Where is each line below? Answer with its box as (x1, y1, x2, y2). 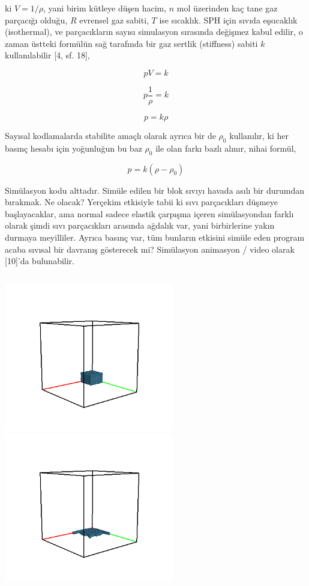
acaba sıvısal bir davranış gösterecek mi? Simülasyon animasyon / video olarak (5, 242, 295, 255)
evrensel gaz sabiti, (79, 13, 149, 26)
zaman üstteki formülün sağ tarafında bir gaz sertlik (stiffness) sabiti (5, 37, 258, 49)
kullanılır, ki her (229, 129, 289, 142)
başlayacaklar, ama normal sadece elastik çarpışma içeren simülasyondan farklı (5, 207, 294, 220)
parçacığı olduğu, (5, 13, 68, 26)
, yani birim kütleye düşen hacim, (43, 2, 167, 14)
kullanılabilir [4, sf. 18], (5, 49, 90, 61)
